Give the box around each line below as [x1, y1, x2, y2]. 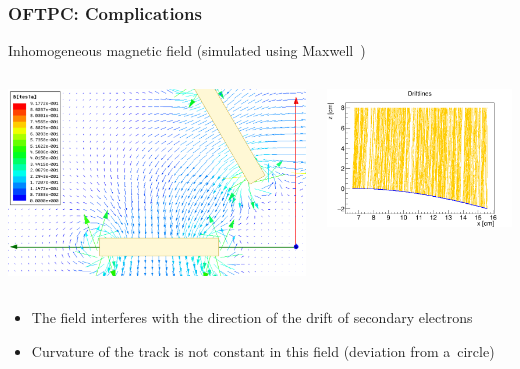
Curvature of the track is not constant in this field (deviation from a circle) [31, 341, 495, 362]
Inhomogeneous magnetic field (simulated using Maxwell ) [8, 40, 366, 61]
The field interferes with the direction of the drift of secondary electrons [31, 307, 473, 328]
